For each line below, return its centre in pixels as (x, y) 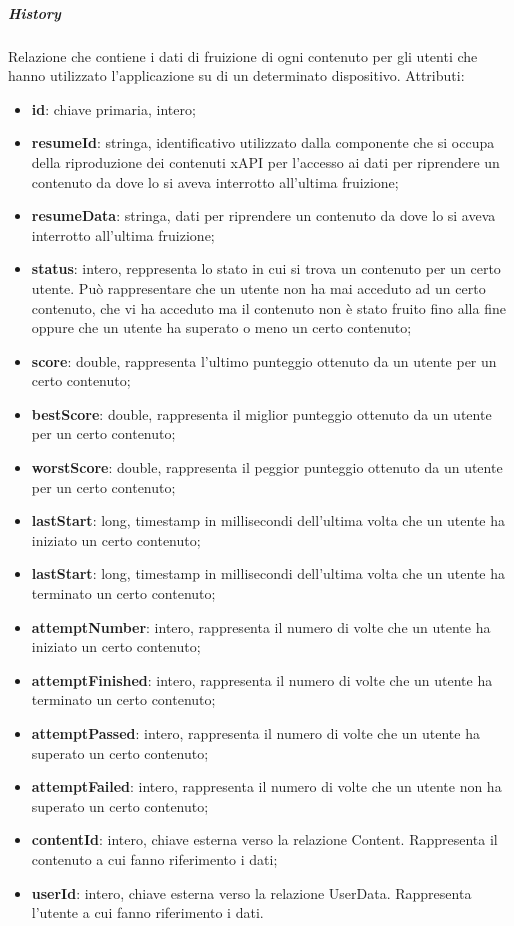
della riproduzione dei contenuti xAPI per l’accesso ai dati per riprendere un (265, 161)
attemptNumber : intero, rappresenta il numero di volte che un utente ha (261, 626)
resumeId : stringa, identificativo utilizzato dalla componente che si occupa (263, 142)
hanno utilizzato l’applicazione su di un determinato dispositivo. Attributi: (236, 75)
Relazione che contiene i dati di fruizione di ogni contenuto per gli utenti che (243, 55)
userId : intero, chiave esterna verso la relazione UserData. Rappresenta (251, 892)
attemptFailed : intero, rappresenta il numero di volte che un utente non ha (266, 786)
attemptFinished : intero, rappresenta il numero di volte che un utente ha (262, 679)
